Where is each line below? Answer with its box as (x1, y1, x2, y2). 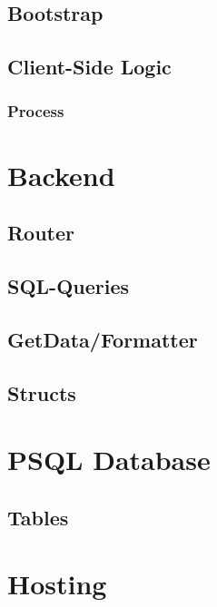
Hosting (7, 565, 107, 602)
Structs (7, 378, 76, 406)
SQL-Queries (7, 271, 130, 299)
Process (7, 100, 64, 122)
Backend (7, 156, 115, 193)
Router (7, 219, 75, 247)
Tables (7, 503, 69, 531)
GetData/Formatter (7, 325, 198, 353)
